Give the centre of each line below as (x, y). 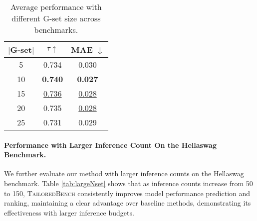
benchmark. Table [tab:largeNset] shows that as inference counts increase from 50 (128, 183)
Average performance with (56, 7)
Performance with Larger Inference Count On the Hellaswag (110, 145)
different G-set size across (56, 18)
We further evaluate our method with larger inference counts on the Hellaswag (124, 173)
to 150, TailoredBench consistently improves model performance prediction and (127, 193)
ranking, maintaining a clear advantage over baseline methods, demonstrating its (128, 203)
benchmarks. (56, 30)
